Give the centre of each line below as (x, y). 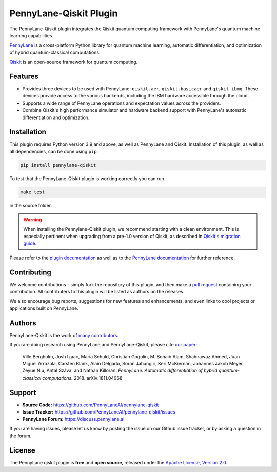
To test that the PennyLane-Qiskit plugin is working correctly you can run (87, 178)
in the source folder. (31, 205)
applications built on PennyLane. (44, 308)
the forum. (21, 436)
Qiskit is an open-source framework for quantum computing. (74, 62)
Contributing (30, 272)
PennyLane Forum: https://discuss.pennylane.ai (73, 419)
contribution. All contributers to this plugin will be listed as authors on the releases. (97, 292)
